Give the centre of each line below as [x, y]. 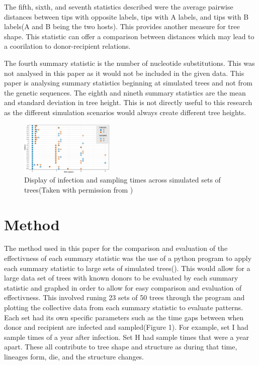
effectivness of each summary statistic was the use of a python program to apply [128, 258]
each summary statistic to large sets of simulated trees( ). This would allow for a [127, 268]
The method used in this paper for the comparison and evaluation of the [116, 248]
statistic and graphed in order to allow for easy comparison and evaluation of [123, 287]
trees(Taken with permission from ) [79, 189]
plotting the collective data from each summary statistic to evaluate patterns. [123, 307]
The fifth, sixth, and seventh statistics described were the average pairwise [119, 7]
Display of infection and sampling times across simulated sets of [122, 180]
